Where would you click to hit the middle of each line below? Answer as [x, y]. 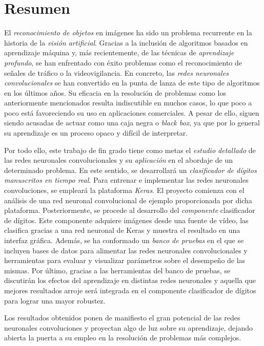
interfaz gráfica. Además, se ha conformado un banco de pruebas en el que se [124, 240]
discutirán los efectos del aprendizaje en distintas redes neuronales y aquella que [130, 280]
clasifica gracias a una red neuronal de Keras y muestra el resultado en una [122, 230]
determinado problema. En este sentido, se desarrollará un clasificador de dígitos [130, 170]
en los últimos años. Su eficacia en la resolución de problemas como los [115, 92]
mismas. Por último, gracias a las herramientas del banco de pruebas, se [117, 270]
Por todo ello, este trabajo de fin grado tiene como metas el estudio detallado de [130, 150]
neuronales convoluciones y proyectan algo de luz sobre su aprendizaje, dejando [129, 327]
